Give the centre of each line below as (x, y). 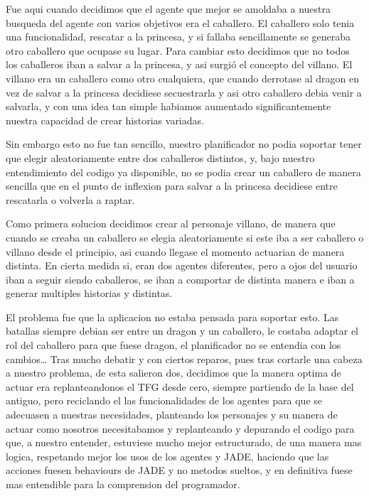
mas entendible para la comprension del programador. (123, 484)
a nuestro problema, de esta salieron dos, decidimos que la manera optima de (173, 373)
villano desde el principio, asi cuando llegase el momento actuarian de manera (175, 251)
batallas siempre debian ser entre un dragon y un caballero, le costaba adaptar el (182, 331)
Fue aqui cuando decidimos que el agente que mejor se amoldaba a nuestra (169, 9)
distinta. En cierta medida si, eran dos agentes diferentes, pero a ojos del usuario (182, 265)
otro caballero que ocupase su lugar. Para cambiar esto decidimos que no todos (178, 50)
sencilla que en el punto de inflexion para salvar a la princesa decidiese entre (172, 186)
